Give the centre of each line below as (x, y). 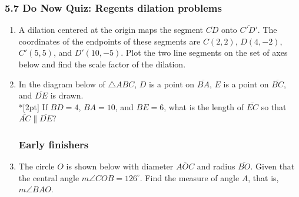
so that (274, 106)
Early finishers (54, 144)
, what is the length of (204, 106)
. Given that (273, 166)
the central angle (49, 177)
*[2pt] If (33, 106)
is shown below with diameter (120, 166)
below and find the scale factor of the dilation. (102, 64)
